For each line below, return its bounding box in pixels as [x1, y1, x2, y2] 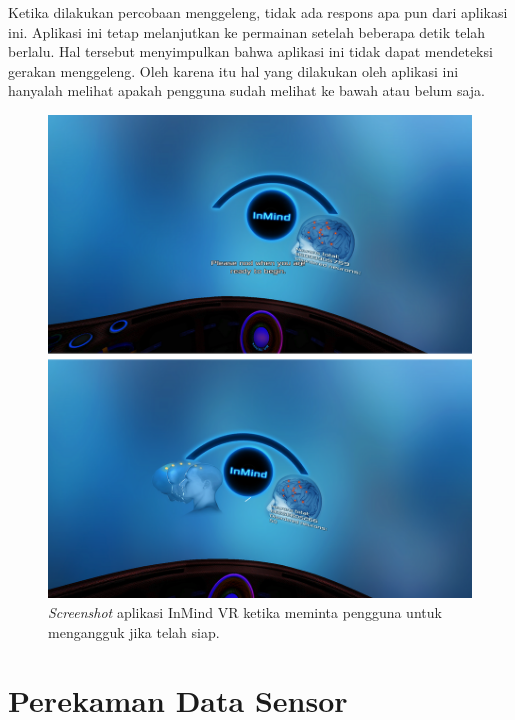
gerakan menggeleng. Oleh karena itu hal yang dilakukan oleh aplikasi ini [8, 60, 459, 81]
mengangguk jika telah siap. [48, 621, 220, 642]
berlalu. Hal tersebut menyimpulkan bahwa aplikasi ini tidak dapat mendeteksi [8, 41, 493, 62]
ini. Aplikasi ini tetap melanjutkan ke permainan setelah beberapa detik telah [8, 21, 486, 42]
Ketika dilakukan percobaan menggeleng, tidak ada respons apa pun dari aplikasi [8, 2, 508, 22]
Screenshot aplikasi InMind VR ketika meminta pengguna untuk [48, 602, 442, 623]
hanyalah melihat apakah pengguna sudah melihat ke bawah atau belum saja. [8, 80, 485, 101]
